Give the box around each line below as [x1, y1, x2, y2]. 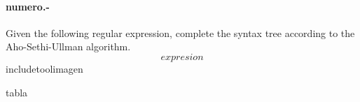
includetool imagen [6, 61, 83, 75]
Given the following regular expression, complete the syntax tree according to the [6, 25, 355, 40]
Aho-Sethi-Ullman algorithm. [6, 39, 131, 54]
